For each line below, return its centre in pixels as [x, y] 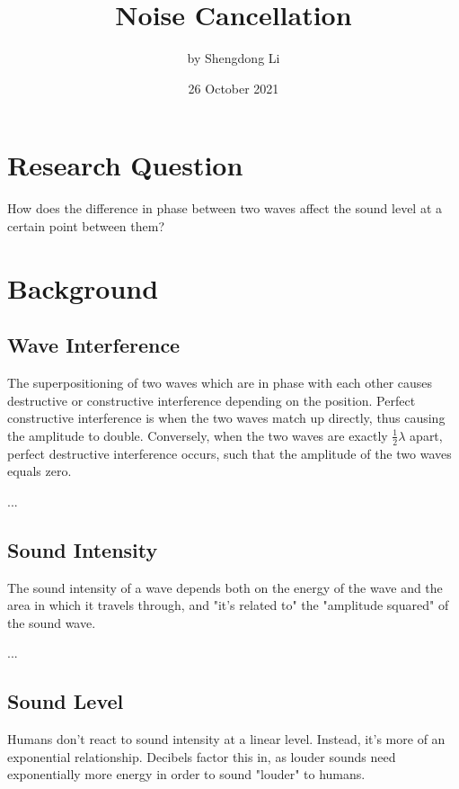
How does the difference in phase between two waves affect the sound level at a [225, 208]
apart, [426, 435]
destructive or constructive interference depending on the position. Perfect [212, 400]
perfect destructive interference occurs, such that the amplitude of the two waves [229, 453]
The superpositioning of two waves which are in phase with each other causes [220, 383]
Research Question [125, 165]
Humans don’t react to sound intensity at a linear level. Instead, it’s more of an [226, 739]
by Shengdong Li [234, 58]
